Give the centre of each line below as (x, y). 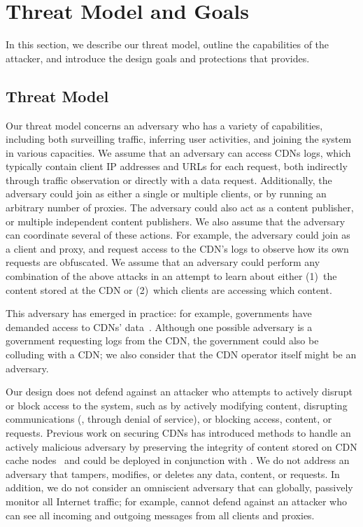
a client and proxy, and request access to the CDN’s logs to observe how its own (177, 248)
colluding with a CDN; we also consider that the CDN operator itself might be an (181, 354)
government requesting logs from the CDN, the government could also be (162, 340)
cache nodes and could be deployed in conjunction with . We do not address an (178, 460)
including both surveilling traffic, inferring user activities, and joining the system (179, 139)
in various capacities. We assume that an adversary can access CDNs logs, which (178, 152)
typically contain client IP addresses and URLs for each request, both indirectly (177, 166)
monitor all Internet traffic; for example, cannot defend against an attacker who (176, 501)
